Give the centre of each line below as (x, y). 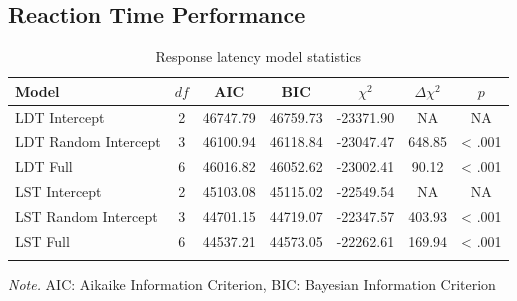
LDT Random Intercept (88, 141)
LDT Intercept (60, 116)
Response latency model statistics (258, 56)
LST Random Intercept (86, 216)
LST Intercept (58, 191)
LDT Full (44, 166)
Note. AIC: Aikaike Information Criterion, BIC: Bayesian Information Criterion (252, 284)
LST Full (42, 240)
